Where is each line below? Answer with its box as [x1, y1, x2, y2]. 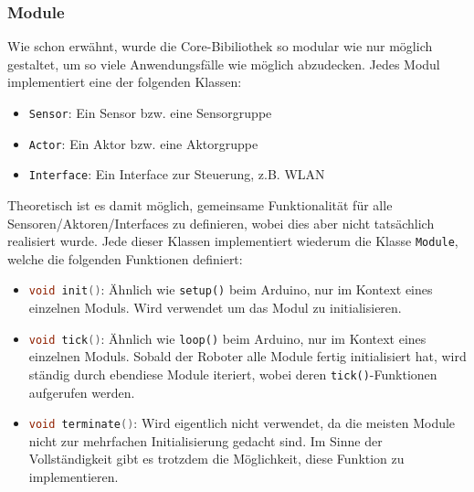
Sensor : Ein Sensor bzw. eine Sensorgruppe [28, 103, 272, 122]
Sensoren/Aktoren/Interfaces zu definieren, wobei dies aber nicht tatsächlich [7, 213, 435, 232]
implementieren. [28, 467, 119, 486]
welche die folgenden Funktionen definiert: [7, 249, 243, 268]
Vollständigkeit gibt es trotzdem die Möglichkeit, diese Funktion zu [28, 449, 405, 468]
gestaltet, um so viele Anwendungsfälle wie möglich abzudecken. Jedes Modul [7, 54, 440, 73]
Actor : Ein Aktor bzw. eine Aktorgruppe [28, 134, 258, 153]
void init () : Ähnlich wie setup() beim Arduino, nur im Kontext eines [28, 280, 433, 299]
